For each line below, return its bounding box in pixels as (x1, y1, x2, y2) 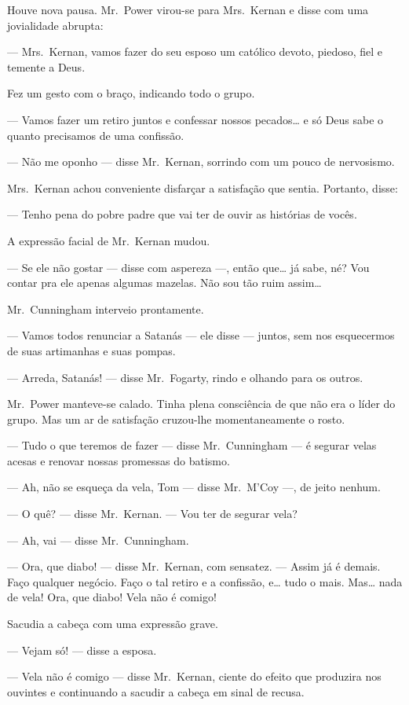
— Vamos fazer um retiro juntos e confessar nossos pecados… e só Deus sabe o (7, 111, 384, 127)
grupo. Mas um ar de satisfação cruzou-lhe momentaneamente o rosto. (7, 410, 345, 427)
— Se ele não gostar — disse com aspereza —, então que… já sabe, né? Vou (7, 259, 370, 275)
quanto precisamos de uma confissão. (7, 127, 184, 143)
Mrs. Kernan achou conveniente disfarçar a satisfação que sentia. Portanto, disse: (7, 179, 398, 196)
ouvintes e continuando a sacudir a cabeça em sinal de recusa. (7, 683, 305, 699)
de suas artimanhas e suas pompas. (7, 342, 176, 358)
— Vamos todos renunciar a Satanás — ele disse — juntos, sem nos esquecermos (7, 327, 395, 343)
